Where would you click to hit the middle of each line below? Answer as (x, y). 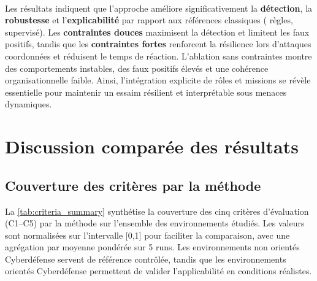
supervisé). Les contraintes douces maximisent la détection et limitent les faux (157, 32)
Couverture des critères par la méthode (133, 185)
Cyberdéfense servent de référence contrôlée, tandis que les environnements (146, 259)
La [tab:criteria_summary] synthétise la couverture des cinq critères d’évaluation (157, 211)
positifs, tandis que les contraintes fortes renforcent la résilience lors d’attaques (158, 44)
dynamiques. (29, 104)
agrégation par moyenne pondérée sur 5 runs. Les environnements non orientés (152, 247)
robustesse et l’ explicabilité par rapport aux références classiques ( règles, (149, 20)
